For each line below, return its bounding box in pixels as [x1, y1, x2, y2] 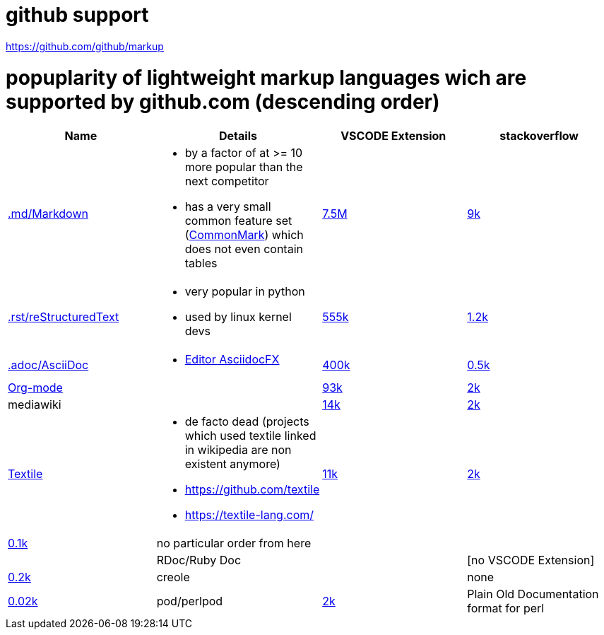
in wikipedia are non [184, 443, 292, 458]
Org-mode [8, 380, 63, 395]
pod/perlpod [156, 594, 223, 609]
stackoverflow [499, 129, 579, 144]
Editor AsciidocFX [184, 352, 280, 367]
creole [156, 570, 190, 585]
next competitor [184, 174, 269, 189]
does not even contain [184, 242, 303, 257]
